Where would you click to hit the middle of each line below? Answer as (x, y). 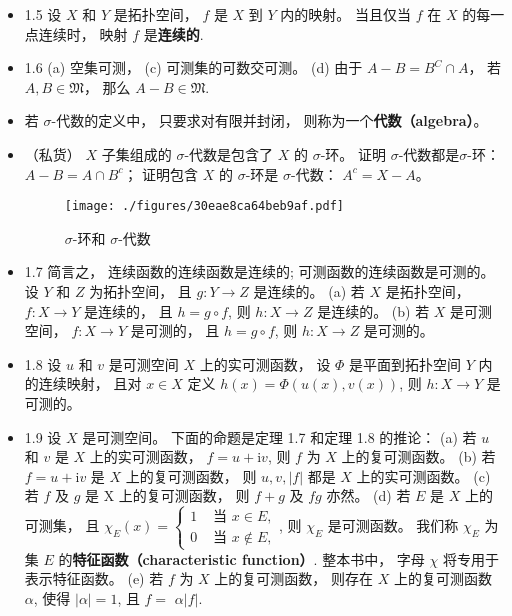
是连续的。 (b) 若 (373, 310)
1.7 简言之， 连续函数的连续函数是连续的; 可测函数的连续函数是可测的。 (259, 271)
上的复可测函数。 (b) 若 (418, 456)
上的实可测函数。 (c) (423, 475)
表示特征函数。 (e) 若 (94, 578)
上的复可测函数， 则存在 (294, 578)
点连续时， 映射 (76, 33)
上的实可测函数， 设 (265, 363)
